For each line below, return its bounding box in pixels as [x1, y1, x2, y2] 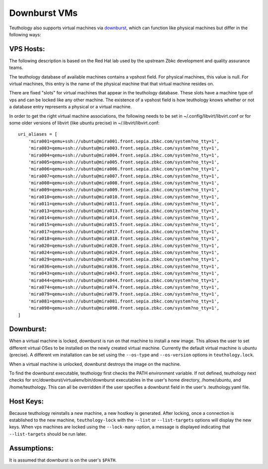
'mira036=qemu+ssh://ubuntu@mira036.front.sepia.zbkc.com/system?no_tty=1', [28, 263, 220, 269]
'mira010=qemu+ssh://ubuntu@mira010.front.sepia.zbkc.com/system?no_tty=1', [28, 194, 220, 200]
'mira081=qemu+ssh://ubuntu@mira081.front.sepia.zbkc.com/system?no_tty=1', [28, 298, 220, 304]
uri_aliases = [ [18, 132, 58, 137]
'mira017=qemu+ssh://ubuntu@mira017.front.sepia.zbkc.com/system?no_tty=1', [28, 229, 220, 234]
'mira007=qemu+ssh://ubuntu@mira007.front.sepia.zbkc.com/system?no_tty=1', [28, 173, 220, 179]
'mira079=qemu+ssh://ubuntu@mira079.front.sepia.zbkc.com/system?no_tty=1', [28, 291, 220, 297]
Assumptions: [9, 444, 54, 452]
